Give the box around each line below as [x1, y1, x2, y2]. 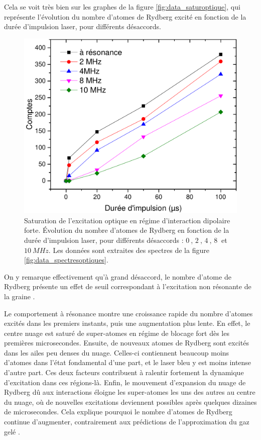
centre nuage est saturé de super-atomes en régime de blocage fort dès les [4, 327, 229, 338]
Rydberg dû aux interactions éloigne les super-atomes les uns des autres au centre [4, 387, 255, 397]
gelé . [4, 426, 20, 436]
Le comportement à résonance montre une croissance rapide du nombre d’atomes [4, 308, 253, 318]
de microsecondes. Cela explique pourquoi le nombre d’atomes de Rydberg [4, 406, 232, 417]
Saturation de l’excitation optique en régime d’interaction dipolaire [24, 215, 230, 225]
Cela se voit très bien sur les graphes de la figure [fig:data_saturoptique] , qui [4, 2, 240, 12]
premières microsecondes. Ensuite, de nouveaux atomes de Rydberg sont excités [4, 337, 249, 348]
